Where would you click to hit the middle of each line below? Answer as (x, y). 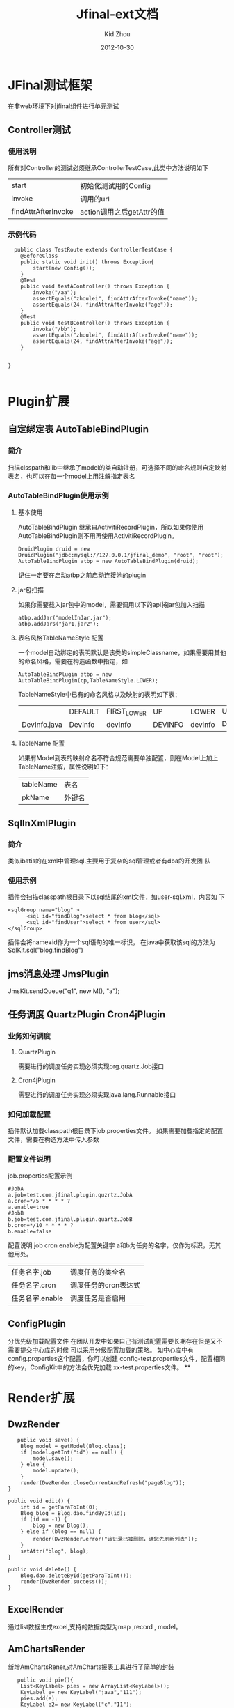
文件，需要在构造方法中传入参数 (53, 1139)
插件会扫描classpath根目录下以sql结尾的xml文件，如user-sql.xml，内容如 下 (116, 897)
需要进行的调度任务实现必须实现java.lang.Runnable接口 (97, 1094)
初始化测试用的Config (116, 186)
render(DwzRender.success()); (64, 1582)
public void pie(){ (45, 1680)
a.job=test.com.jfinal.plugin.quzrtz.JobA (70, 1195)
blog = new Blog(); (61, 1526)
